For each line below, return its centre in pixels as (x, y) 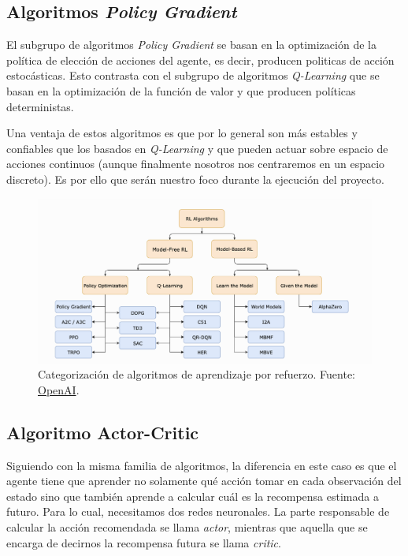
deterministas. (40, 106)
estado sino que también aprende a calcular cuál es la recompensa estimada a (193, 496)
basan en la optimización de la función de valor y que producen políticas (181, 90)
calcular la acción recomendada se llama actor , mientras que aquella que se (187, 527)
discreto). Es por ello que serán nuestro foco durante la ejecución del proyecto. (195, 179)
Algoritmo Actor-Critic (103, 432)
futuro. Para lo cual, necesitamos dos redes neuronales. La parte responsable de (198, 511)
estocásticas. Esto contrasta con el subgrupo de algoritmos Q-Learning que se (193, 75)
